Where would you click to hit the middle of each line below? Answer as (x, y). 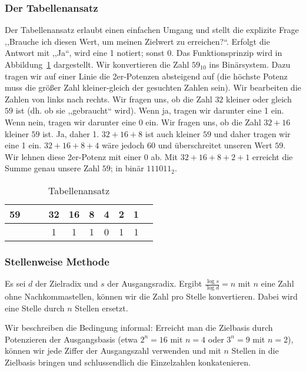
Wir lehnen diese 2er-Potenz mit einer (73, 156)
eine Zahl (277, 283)
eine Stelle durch (35, 308)
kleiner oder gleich (259, 99)
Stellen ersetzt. (102, 308)
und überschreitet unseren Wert (215, 145)
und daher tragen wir (252, 133)
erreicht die (272, 156)
